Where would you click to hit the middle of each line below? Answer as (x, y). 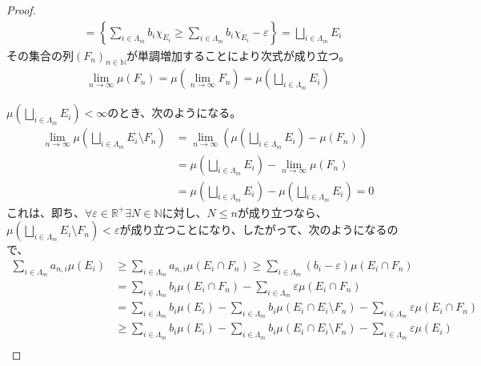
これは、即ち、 (46, 212)
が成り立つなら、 (282, 212)
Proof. (21, 10)
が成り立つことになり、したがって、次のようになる (253, 229)
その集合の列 (40, 55)
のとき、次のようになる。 (174, 113)
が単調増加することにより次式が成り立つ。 (238, 55)
